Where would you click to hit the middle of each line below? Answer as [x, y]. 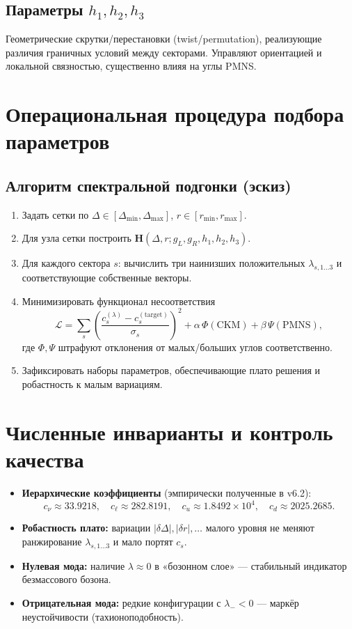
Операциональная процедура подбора [175, 114]
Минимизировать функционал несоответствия [119, 301]
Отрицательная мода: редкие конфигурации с [121, 603]
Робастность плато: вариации [86, 528]
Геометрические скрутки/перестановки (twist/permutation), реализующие [164, 39]
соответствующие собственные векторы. [107, 278]
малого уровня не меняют [260, 528]
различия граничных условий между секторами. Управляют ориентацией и [164, 52]
